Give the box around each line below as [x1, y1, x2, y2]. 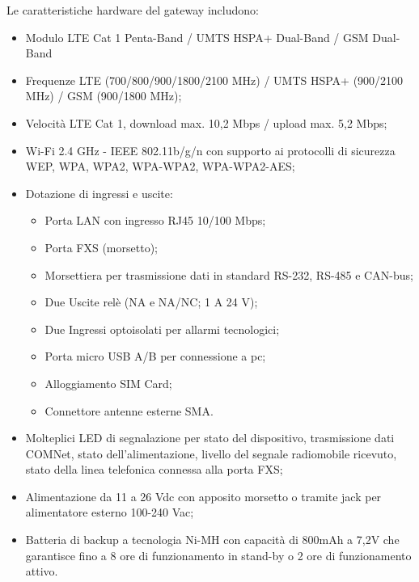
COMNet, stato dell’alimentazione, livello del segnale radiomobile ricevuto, [25, 445, 397, 462]
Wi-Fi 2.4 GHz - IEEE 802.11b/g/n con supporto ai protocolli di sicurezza [25, 141, 396, 158]
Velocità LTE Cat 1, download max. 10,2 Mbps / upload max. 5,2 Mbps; [25, 114, 387, 131]
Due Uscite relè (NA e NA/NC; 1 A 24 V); [44, 293, 258, 310]
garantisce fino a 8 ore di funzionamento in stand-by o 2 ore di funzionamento [25, 546, 412, 563]
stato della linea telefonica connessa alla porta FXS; [25, 461, 283, 478]
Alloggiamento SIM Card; [44, 374, 172, 391]
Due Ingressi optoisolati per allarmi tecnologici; [44, 320, 280, 337]
